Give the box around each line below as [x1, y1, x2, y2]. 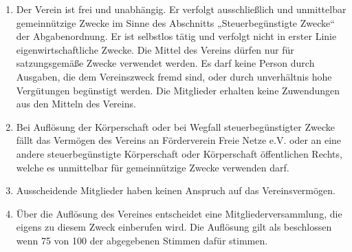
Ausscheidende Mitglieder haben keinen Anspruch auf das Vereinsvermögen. [16, 183, 335, 198]
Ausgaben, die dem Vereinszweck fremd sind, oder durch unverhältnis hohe [16, 69, 332, 83]
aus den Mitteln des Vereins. [16, 96, 136, 111]
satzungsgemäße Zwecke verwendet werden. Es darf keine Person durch [16, 56, 315, 70]
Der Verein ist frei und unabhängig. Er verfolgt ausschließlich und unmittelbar [16, 2, 346, 16]
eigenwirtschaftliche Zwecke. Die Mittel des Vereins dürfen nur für [16, 42, 294, 56]
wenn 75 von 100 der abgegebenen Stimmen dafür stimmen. [16, 233, 268, 247]
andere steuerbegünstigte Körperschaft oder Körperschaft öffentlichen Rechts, [16, 146, 342, 160]
